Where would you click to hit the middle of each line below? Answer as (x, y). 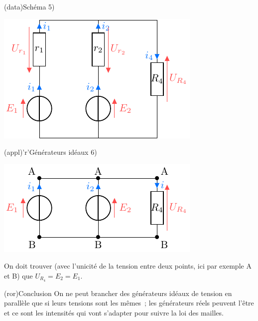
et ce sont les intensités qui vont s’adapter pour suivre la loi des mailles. (114, 313)
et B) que (18, 275)
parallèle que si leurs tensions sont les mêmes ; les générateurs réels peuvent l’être (129, 303)
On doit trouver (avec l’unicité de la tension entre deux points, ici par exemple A (128, 266)
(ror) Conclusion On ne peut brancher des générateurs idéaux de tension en (118, 293)
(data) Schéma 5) (29, 6)
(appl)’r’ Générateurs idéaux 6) (51, 152)
